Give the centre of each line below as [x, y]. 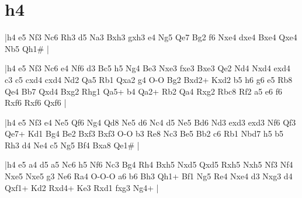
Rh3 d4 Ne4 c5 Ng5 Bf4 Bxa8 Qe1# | [72, 145]
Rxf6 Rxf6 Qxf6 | [36, 103]
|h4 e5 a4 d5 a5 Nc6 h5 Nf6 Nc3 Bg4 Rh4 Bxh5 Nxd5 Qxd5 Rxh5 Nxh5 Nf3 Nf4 [149, 164]
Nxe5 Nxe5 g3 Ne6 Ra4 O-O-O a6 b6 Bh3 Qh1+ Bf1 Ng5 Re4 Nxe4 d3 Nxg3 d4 [149, 176]
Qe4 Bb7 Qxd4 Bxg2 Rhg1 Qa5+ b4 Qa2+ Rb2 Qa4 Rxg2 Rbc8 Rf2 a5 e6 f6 [144, 91]
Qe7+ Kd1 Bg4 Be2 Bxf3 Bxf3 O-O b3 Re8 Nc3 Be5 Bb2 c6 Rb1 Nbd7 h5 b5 [144, 133]
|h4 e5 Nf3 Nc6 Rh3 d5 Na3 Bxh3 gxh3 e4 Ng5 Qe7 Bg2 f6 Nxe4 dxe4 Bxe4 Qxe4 [151, 37]
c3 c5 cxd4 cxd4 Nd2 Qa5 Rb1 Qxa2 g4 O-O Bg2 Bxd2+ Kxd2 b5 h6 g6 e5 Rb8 [149, 79]
